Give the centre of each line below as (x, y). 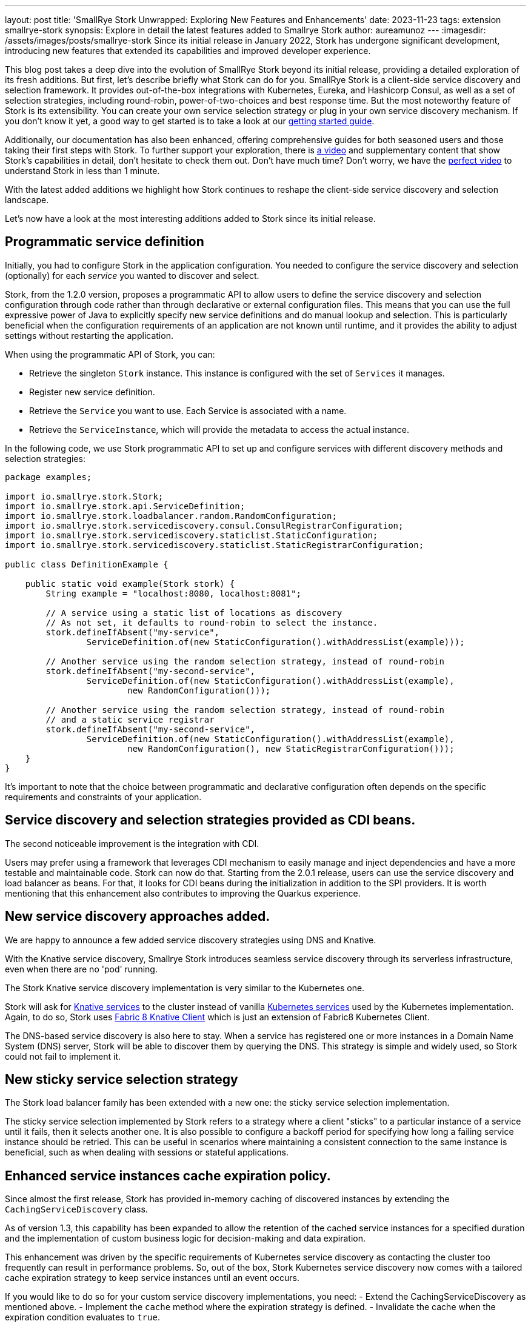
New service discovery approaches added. (138, 917)
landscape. (27, 200)
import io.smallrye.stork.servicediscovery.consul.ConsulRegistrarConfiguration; (204, 525)
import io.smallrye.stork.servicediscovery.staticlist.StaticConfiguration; (192, 535)
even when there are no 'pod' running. (81, 969)
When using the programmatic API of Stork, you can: (110, 354)
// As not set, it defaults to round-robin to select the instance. (212, 622)
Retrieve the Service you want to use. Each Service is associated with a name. (188, 410)
